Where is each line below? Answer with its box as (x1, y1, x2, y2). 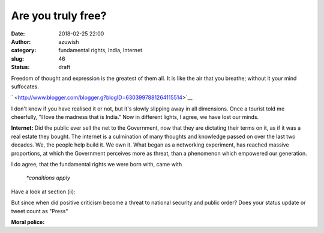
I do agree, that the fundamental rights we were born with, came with (11, 161, 182, 168)
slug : (11, 55, 24, 62)
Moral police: (11, 218, 45, 225)
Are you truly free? (11, 9, 107, 22)
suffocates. (11, 83, 39, 90)
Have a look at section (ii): (11, 188, 76, 195)
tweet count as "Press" (11, 207, 68, 214)
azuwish (58, 38, 79, 45)
